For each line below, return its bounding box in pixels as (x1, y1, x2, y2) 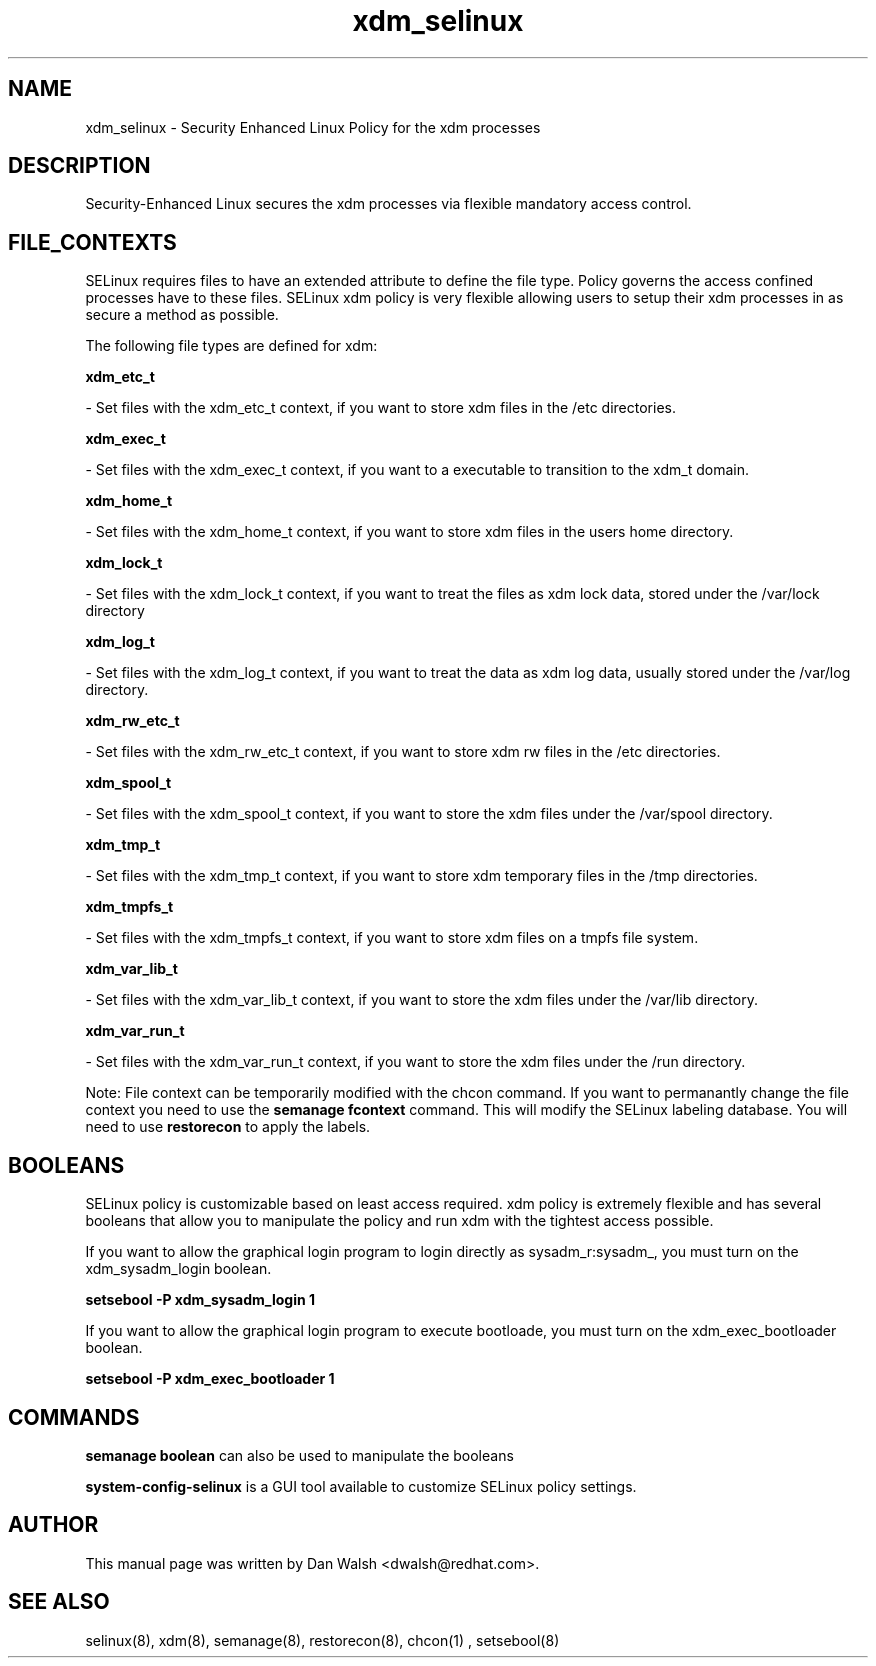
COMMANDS (8, 1404, 140, 1430)
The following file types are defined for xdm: (85, 337, 378, 355)
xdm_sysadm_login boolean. (85, 1260, 272, 1278)
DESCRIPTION (8, 153, 151, 179)
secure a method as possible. (85, 306, 279, 324)
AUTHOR (8, 1512, 99, 1538)
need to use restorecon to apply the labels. (85, 1118, 371, 1136)
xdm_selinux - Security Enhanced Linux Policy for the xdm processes (85, 118, 541, 136)
